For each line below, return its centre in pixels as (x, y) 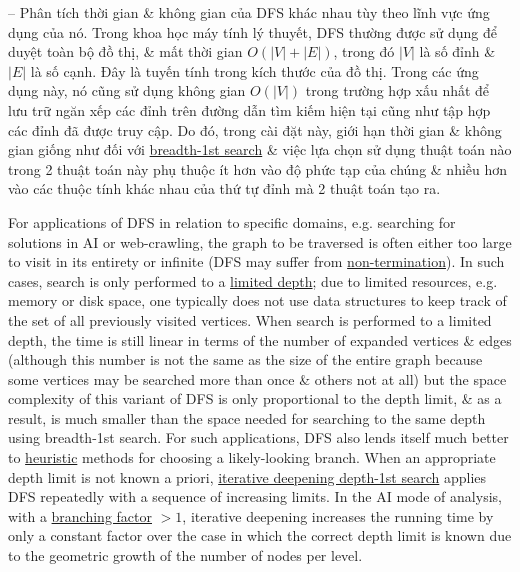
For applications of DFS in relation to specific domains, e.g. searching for (232, 221)
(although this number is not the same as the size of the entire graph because (245, 359)
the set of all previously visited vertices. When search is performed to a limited (250, 319)
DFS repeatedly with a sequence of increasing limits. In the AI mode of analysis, (255, 496)
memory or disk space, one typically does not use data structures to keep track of (257, 300)
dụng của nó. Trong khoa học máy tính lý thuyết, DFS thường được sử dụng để (253, 31)
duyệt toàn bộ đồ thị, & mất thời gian (125, 51)
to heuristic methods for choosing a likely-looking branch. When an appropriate (252, 457)
